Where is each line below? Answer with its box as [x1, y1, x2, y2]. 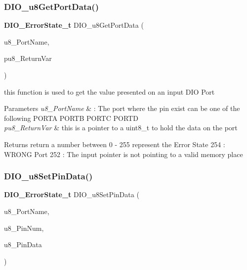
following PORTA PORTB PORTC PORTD [4, 112, 138, 123]
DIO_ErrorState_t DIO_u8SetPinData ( [4, 189, 139, 200]
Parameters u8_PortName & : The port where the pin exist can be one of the [4, 103, 240, 113]
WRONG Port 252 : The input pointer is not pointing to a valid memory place [4, 149, 243, 159]
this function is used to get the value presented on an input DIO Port [4, 86, 215, 97]
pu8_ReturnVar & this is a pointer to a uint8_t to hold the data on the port [4, 122, 238, 133]
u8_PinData [4, 239, 42, 250]
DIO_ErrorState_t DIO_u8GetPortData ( [4, 20, 144, 30]
